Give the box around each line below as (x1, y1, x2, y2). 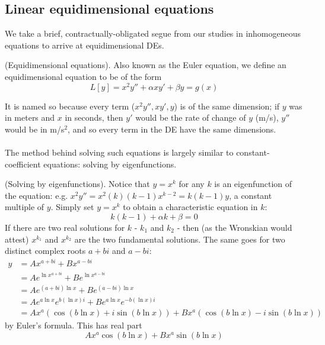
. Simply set (50, 201, 94, 213)
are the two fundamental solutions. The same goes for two (74, 233, 285, 245)
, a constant (229, 189, 272, 201)
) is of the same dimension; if (174, 99, 280, 112)
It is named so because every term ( (5, 99, 135, 112)
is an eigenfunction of (214, 178, 292, 190)
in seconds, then (65, 111, 123, 124)
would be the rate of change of (135, 111, 246, 124)
